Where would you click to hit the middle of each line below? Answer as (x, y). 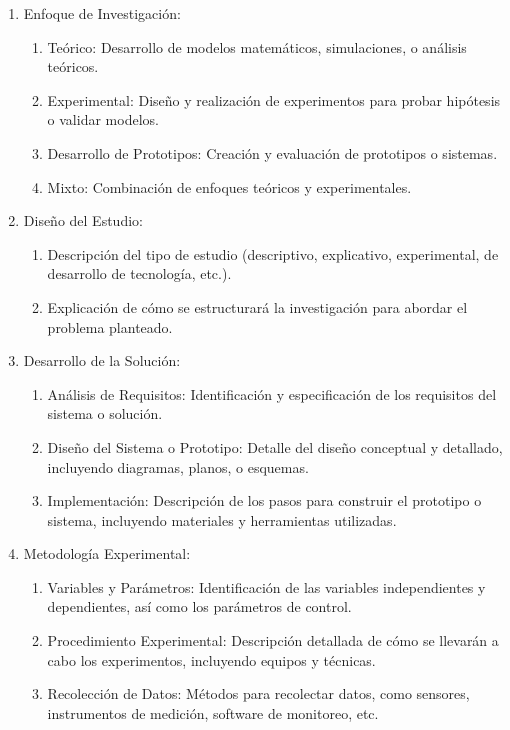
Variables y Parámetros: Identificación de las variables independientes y (266, 586)
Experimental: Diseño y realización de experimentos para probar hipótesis (274, 99)
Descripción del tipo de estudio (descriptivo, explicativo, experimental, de (273, 253)
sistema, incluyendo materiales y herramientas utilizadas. (222, 519)
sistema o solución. (105, 413)
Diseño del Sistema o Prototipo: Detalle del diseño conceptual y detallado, (275, 446)
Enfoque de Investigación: (102, 13)
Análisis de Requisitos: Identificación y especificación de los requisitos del (272, 393)
